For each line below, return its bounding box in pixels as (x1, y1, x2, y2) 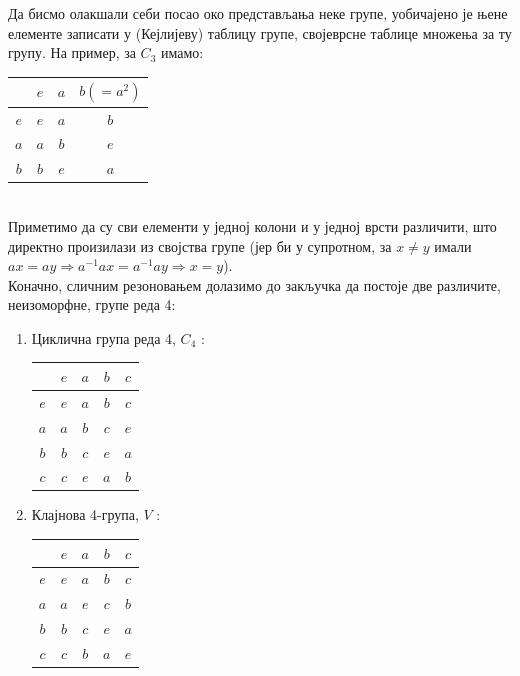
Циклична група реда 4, (31, 327, 176, 348)
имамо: (160, 42, 204, 63)
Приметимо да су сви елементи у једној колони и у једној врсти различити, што (8, 215, 497, 236)
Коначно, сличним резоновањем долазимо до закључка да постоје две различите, (8, 274, 501, 295)
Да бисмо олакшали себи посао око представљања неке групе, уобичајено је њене (8, 3, 508, 23)
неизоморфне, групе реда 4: (8, 294, 176, 315)
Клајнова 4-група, (31, 504, 139, 525)
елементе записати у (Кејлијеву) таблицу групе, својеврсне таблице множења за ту (8, 22, 512, 43)
